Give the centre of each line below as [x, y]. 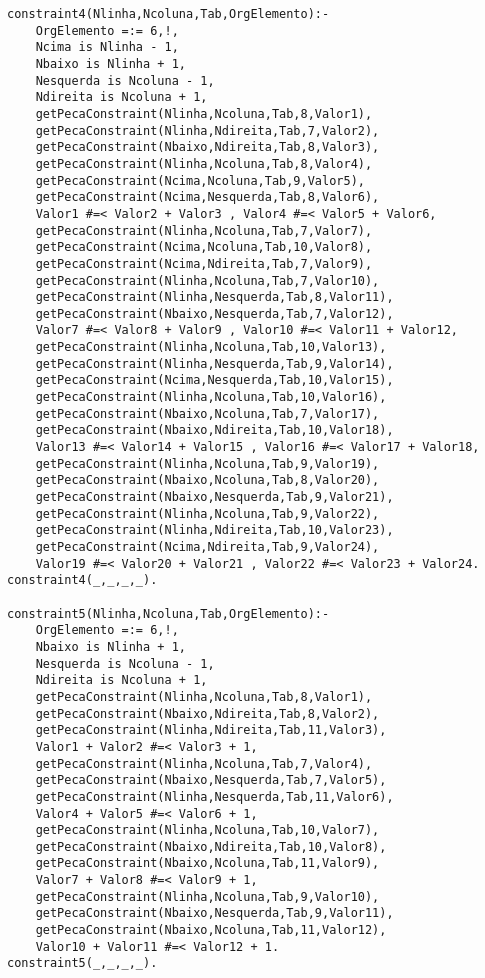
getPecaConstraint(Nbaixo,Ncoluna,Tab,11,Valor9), [207, 863]
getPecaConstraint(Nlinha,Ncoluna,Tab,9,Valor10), [207, 896]
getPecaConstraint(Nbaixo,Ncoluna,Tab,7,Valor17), [207, 413]
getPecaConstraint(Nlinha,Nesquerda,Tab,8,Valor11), [214, 297]
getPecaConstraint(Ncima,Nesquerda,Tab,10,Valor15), [214, 380]
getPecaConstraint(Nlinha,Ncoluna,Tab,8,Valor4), [204, 163]
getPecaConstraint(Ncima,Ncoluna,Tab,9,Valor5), [200, 180]
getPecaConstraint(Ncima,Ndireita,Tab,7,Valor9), [204, 263]
